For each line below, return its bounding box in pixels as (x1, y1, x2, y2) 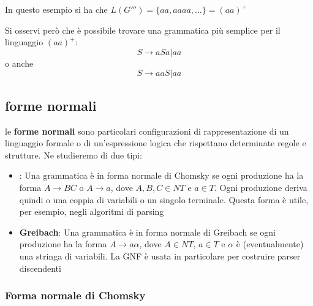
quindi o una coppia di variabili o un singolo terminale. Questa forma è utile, (19, 193, 309, 206)
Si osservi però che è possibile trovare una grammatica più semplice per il (5, 23, 281, 36)
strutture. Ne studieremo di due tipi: (5, 148, 142, 161)
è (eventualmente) (236, 237, 304, 250)
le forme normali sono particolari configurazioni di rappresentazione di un (5, 124, 289, 137)
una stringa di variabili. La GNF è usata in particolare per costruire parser (19, 249, 301, 262)
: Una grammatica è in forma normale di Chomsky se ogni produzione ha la (19, 169, 304, 182)
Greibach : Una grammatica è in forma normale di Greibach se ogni (19, 225, 276, 238)
